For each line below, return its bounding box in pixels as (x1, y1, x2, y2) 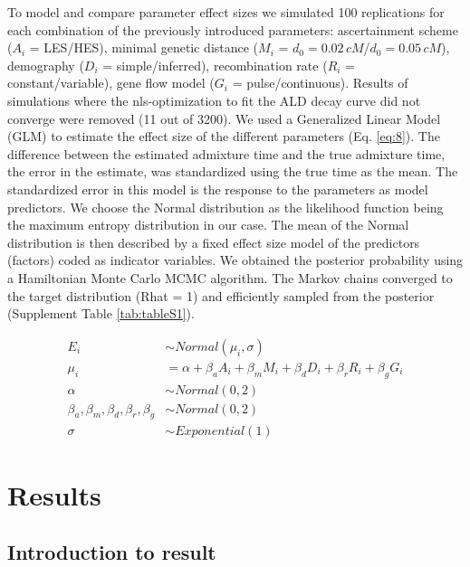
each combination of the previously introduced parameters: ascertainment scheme (7, 20, 458, 39)
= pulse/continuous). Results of (232, 73, 408, 92)
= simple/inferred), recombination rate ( (102, 55, 328, 74)
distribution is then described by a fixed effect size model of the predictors (7, 232, 420, 251)
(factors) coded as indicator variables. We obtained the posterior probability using (7, 250, 464, 269)
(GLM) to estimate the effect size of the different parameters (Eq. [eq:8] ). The (7, 127, 440, 146)
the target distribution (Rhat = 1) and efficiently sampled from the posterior (7, 286, 435, 305)
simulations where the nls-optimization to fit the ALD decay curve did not (7, 90, 421, 109)
